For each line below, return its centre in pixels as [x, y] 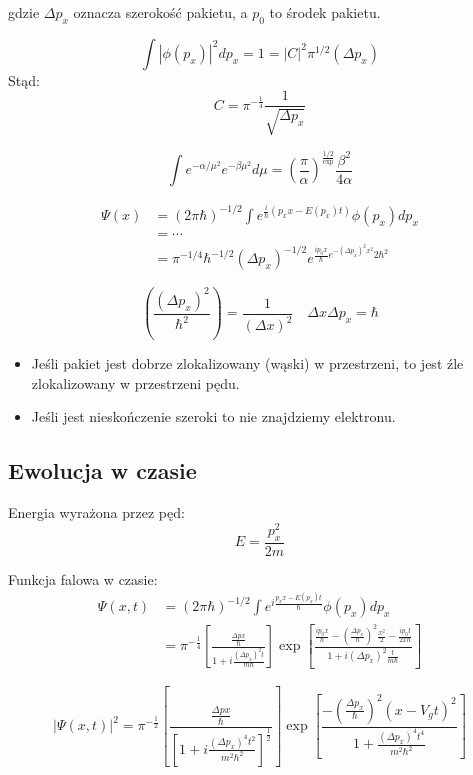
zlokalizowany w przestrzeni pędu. [135, 382]
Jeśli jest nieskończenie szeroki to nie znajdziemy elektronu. [213, 416]
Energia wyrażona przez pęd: [96, 512]
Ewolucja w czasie [102, 470]
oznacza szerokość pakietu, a [160, 12]
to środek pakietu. [325, 12]
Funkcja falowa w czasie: [83, 578]
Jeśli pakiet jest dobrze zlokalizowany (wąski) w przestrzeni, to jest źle [247, 363]
